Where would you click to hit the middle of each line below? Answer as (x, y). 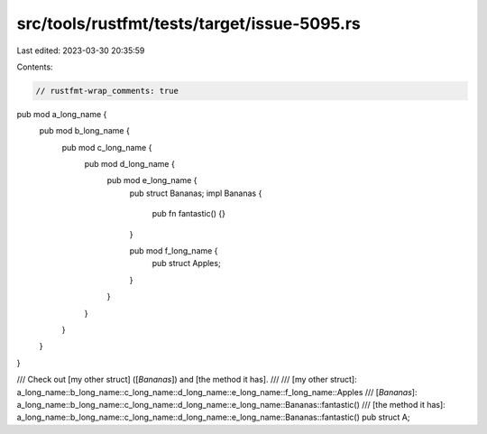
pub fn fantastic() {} (188, 214)
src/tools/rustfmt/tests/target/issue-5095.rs (188, 23)
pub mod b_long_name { (84, 131)
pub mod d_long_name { (129, 164)
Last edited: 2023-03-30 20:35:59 (81, 51)
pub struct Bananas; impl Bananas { (196, 193)
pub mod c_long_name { (107, 147)
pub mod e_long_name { (152, 180)
